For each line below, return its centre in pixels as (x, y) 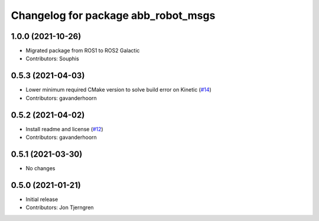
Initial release (42, 199)
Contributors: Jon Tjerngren (60, 207)
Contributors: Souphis (52, 58)
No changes (40, 168)
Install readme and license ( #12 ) (64, 129)
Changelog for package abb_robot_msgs (113, 15)
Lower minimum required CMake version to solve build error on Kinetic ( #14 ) (119, 90)
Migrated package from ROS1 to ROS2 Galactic (83, 51)
